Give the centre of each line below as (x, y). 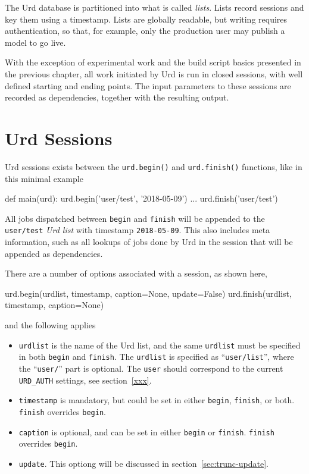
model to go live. (35, 42)
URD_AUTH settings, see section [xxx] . (85, 380)
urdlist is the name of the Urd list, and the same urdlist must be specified (160, 345)
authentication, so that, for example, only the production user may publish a (145, 31)
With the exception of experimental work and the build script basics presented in (153, 62)
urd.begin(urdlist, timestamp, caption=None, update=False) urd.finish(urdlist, (148, 293)
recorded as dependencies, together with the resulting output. (117, 97)
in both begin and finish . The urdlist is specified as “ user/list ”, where (156, 357)
